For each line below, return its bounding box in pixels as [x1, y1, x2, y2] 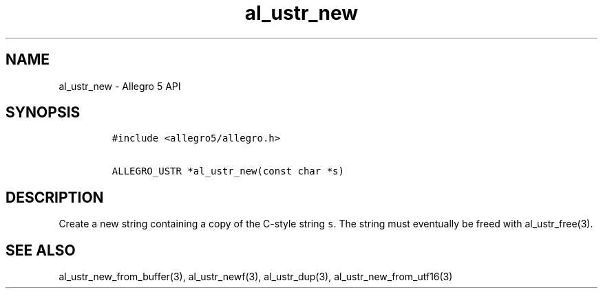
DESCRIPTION [6, 188, 104, 206]
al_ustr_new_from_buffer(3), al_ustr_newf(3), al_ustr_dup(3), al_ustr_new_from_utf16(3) [59, 271, 453, 283]
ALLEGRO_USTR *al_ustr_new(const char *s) [112, 166, 344, 177]
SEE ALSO [6, 241, 76, 259]
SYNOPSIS [6, 104, 81, 122]
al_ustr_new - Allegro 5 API [59, 80, 181, 92]
